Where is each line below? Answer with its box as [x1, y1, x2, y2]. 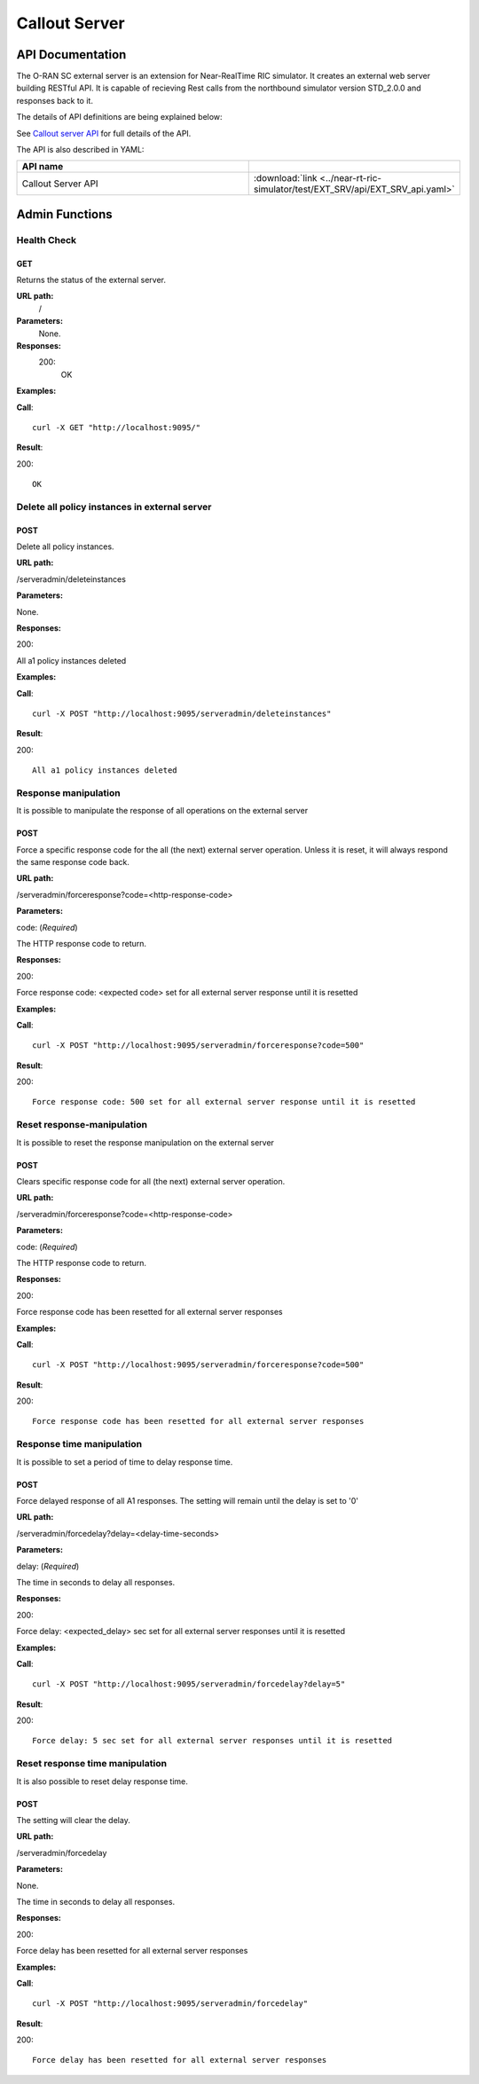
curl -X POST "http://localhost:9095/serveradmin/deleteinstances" [32, 708, 332, 719]
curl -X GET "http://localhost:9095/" [32, 422, 201, 432]
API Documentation [16, 47, 127, 62]
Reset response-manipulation [16, 1119, 148, 1131]
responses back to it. [16, 95, 93, 106]
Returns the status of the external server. [16, 274, 166, 285]
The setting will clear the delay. [16, 1815, 130, 1826]
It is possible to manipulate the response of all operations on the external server [16, 806, 309, 816]
